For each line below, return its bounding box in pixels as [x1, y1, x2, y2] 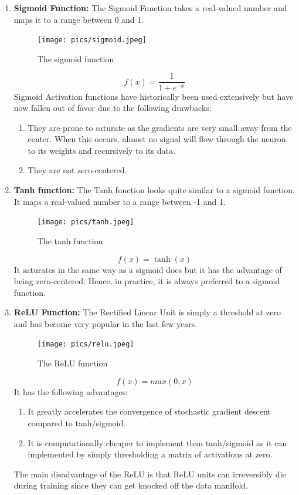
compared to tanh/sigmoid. [28, 416, 126, 429]
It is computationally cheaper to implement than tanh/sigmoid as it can [28, 436, 287, 449]
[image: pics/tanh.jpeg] [37, 218, 134, 227]
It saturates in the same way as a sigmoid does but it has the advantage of [13, 263, 282, 275]
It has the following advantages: [13, 385, 128, 398]
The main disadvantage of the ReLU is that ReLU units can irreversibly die [13, 467, 286, 480]
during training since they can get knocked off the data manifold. [13, 479, 248, 491]
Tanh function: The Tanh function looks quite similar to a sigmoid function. [13, 184, 295, 196]
